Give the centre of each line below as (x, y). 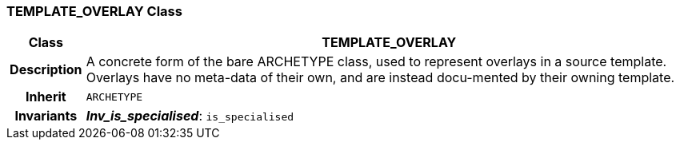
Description (46, 70)
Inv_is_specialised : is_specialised (190, 116)
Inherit (46, 97)
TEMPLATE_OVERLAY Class (94, 11)
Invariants (46, 116)
